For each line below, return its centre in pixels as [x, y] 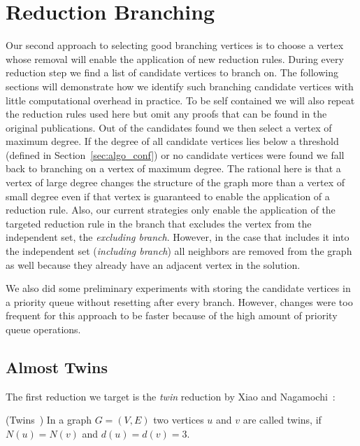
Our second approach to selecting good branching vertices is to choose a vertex [175, 45]
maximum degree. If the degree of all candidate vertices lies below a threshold [172, 141]
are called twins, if [282, 420]
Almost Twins [57, 367]
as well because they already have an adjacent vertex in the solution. [153, 264]
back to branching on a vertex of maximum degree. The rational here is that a [173, 168]
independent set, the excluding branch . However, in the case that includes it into [178, 237]
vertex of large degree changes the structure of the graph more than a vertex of [175, 182]
